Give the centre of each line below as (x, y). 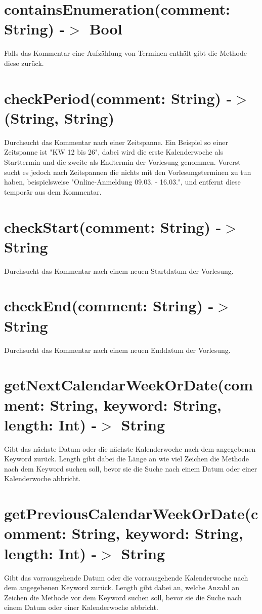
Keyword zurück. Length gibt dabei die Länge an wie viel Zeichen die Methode (126, 459)
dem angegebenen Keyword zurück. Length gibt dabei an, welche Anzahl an (122, 587)
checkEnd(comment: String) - (109, 305)
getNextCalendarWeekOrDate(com (129, 385)
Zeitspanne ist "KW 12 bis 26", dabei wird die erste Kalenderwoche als (114, 152)
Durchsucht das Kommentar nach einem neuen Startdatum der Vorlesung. (119, 270)
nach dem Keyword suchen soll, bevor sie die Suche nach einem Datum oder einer (131, 468)
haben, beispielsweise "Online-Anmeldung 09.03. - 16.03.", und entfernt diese (122, 182)
